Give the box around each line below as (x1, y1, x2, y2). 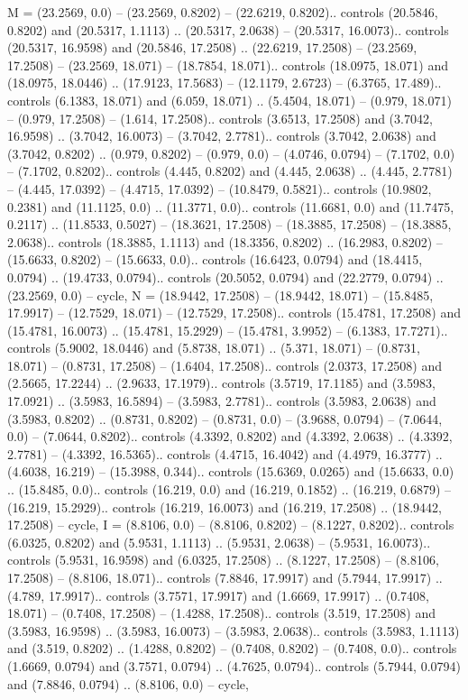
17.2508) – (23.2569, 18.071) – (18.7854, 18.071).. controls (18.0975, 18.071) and (7, 55, 448, 74)
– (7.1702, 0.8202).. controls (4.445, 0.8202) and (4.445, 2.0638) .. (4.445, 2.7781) (7, 161, 453, 180)
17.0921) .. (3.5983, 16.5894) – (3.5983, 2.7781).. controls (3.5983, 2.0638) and (7, 391, 436, 410)
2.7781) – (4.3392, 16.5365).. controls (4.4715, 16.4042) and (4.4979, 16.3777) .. (7, 444, 443, 463)
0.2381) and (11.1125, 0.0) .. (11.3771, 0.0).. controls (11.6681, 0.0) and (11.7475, (7, 197, 454, 216)
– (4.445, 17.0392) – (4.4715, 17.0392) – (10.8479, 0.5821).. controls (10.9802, (7, 179, 432, 198)
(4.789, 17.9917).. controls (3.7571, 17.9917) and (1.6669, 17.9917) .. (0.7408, (7, 585, 429, 604)
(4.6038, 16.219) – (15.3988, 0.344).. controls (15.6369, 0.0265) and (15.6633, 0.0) (7, 462, 454, 481)
